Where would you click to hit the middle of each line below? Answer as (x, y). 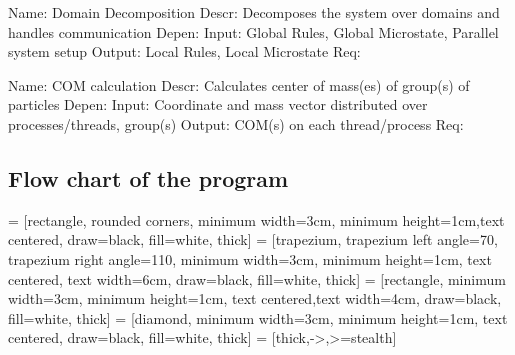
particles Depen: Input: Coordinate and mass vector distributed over (218, 104)
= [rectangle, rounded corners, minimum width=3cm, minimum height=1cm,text (256, 219)
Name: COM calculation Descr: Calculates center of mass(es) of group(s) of (239, 84)
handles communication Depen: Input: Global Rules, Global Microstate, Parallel (253, 31)
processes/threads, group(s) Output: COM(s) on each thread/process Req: (236, 123)
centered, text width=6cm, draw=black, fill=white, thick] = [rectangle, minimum (257, 278)
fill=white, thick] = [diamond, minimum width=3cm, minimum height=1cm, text (258, 317)
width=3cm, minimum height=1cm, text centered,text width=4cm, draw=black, (255, 298)
